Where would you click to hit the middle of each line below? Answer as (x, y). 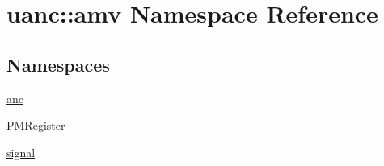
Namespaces (58, 64)
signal (21, 152)
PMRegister (36, 125)
